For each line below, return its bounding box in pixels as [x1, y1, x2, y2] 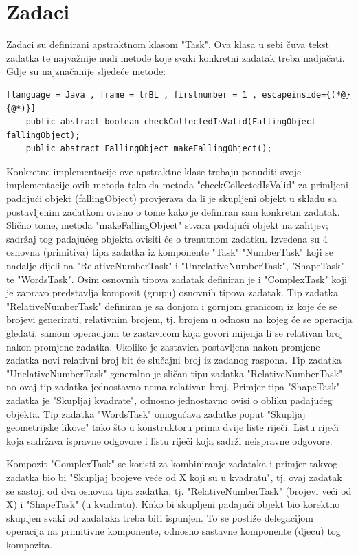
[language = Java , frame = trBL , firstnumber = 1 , [6, 89, 258, 100]
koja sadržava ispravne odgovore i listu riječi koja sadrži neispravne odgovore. [6, 433, 333, 447]
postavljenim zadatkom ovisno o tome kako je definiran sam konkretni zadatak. [6, 204, 340, 219]
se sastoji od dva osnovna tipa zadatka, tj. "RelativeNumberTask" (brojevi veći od [6, 483, 352, 498]
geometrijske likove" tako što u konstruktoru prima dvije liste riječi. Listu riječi [6, 420, 339, 434]
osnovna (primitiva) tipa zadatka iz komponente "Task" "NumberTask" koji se [6, 245, 333, 259]
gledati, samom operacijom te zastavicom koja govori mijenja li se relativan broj [6, 326, 344, 340]
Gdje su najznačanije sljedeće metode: [6, 64, 166, 78]
